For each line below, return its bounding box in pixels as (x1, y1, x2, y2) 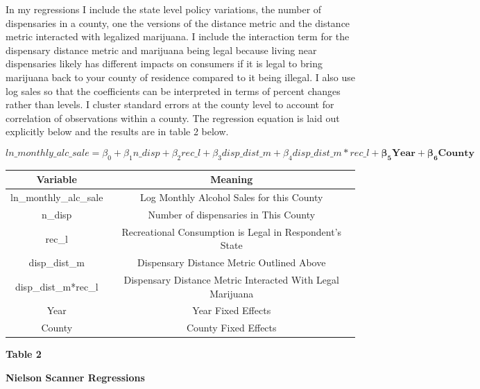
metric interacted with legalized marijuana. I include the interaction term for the (6, 29, 350, 44)
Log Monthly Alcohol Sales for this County (140, 190, 323, 205)
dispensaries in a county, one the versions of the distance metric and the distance (6, 15, 350, 30)
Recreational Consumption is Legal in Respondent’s (121, 224, 342, 239)
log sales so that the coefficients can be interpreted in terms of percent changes (6, 83, 341, 98)
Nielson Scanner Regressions (6, 370, 145, 385)
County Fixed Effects (186, 320, 277, 335)
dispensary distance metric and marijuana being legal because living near (6, 42, 317, 57)
